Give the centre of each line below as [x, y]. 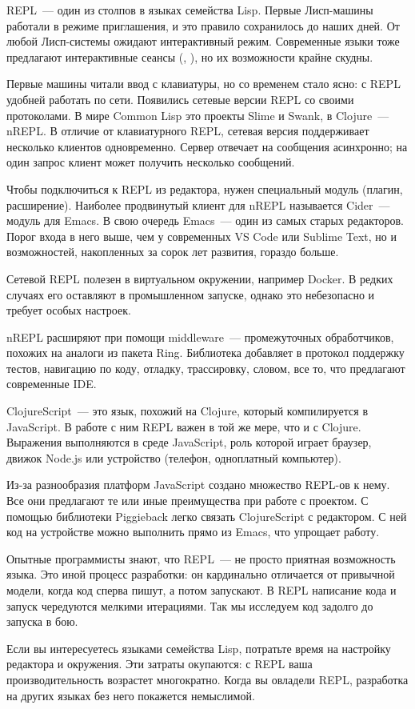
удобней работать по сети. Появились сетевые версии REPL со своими [180, 99]
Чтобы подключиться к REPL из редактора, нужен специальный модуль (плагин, [205, 188]
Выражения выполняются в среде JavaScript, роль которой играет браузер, [189, 442]
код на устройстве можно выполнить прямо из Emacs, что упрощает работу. [193, 532]
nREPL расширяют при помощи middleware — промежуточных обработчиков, [200, 336]
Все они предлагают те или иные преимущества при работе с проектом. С [188, 501]
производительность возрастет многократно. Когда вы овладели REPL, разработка [207, 679]
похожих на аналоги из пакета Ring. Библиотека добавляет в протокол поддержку [206, 352]
